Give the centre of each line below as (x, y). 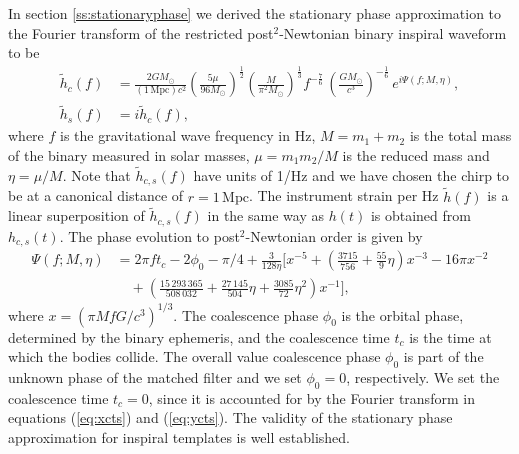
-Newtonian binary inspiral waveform (393, 32)
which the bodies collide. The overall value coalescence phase (194, 356)
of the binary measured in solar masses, (129, 155)
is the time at (450, 336)
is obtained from (420, 215)
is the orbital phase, (402, 314)
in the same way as (265, 215)
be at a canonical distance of (96, 195)
